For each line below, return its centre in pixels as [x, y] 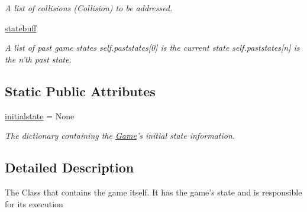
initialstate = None [40, 115]
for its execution [34, 203]
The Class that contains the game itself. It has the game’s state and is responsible [153, 192]
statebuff [21, 27]
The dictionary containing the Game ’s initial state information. [120, 136]
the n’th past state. [38, 59]
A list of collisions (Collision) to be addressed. [89, 8]
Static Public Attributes [80, 91]
